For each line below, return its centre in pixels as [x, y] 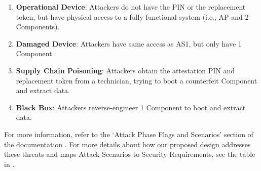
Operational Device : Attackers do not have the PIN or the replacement [131, 7]
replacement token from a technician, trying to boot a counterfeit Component [137, 80]
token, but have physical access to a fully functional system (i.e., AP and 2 [132, 16]
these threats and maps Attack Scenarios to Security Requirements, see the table [130, 154]
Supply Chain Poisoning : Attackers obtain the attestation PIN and [125, 70]
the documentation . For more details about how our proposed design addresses [127, 144]
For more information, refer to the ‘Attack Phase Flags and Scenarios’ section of [129, 134]
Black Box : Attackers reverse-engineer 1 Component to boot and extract [131, 107]
